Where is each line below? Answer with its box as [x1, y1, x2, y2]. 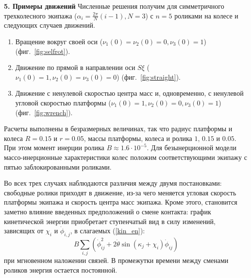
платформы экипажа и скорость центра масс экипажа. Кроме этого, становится [4, 197, 237, 207]
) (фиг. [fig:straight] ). [117, 71, 181, 82]
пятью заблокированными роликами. [4, 161, 112, 172]
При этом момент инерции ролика [4, 142, 104, 153]
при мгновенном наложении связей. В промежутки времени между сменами [4, 255, 229, 265]
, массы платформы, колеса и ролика [84, 133, 192, 143]
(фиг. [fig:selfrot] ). [15, 46, 70, 56]
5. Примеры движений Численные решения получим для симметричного [4, 1, 224, 11]
